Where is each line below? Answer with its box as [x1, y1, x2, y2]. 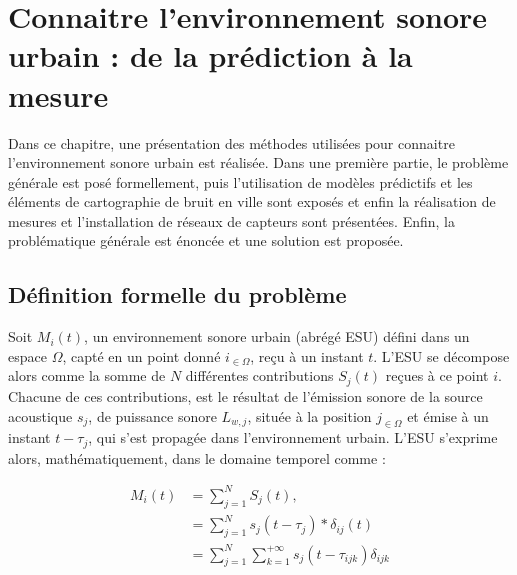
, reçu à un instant [250, 345, 364, 366]
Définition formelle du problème [8, 279, 347, 310]
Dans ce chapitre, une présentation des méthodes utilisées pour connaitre [8, 132, 455, 153]
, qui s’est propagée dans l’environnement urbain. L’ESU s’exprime [88, 427, 498, 448]
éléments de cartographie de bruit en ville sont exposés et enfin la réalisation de [8, 191, 496, 212]
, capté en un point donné [62, 345, 221, 366]
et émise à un [407, 405, 489, 426]
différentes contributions [185, 365, 334, 386]
